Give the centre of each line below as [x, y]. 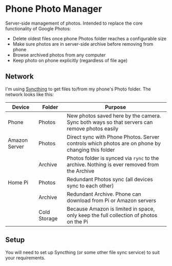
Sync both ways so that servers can [110, 122]
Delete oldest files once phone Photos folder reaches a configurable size [90, 39]
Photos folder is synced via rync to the [113, 158]
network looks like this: [30, 94]
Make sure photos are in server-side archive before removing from [83, 44]
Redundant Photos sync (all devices [110, 179]
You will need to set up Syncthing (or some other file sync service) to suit [83, 252]
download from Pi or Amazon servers [112, 200]
